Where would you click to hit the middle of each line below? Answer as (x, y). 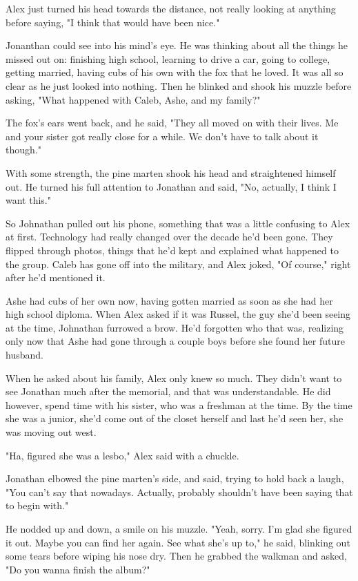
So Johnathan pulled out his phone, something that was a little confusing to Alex (178, 223)
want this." (28, 200)
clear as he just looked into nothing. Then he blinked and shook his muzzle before (179, 85)
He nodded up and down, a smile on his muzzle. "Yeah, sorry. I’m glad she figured (179, 528)
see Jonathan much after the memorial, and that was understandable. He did (168, 391)
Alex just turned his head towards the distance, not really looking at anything (171, 8)
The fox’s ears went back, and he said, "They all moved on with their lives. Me (172, 123)
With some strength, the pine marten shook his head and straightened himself (171, 172)
